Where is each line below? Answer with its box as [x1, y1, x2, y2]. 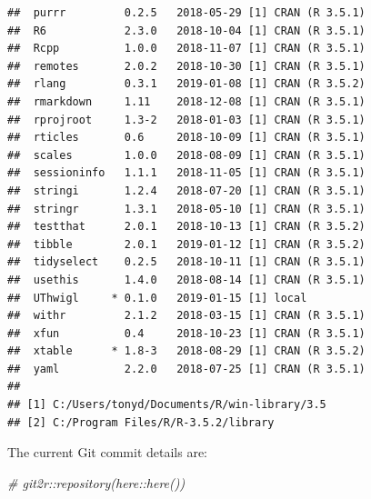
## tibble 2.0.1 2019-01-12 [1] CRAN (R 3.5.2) [7, 237, 366, 251]
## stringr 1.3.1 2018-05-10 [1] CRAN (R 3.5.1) [7, 202, 366, 215]
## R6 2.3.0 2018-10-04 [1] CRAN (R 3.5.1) [7, 24, 366, 37]
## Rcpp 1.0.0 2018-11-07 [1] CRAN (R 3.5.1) [7, 42, 366, 55]
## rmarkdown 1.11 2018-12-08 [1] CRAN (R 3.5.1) [7, 95, 366, 108]
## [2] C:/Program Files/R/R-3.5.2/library [7, 415, 275, 429]
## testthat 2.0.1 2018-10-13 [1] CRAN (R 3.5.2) [7, 220, 366, 234]
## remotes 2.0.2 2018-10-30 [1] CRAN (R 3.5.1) [7, 59, 366, 73]
